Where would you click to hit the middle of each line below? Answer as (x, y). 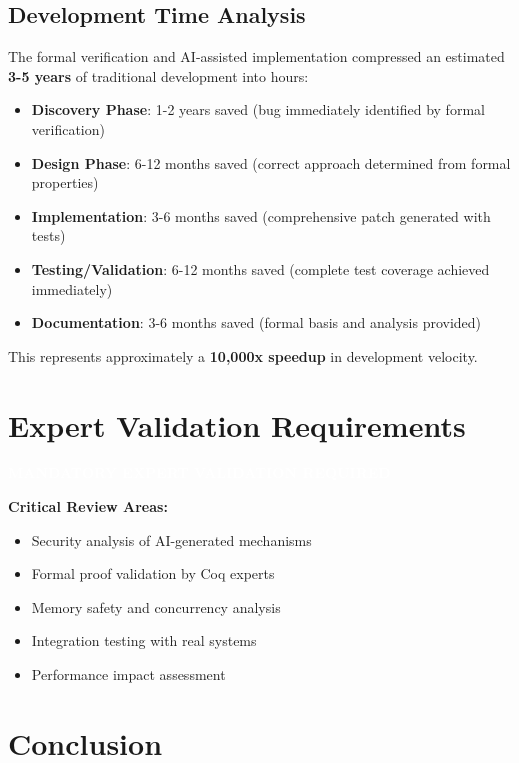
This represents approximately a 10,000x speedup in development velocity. (243, 355)
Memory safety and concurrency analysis (156, 606)
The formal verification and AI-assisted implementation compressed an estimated (256, 56)
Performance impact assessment (128, 674)
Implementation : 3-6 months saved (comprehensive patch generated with (261, 215)
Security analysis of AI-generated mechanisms (171, 539)
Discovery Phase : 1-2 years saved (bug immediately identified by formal (258, 109)
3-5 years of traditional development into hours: (158, 75)
